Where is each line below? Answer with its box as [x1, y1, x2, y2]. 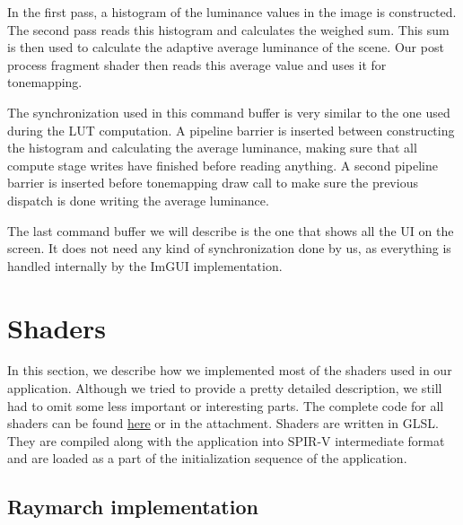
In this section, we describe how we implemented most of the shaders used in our [7, 361, 452, 380]
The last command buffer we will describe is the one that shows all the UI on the [7, 221, 454, 240]
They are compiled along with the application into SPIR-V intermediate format [7, 431, 445, 450]
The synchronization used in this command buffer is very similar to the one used [7, 102, 450, 121]
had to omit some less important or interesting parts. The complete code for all [7, 396, 444, 415]
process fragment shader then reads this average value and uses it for [7, 55, 387, 74]
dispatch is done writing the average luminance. [7, 190, 269, 209]
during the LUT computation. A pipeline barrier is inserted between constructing [7, 120, 455, 139]
